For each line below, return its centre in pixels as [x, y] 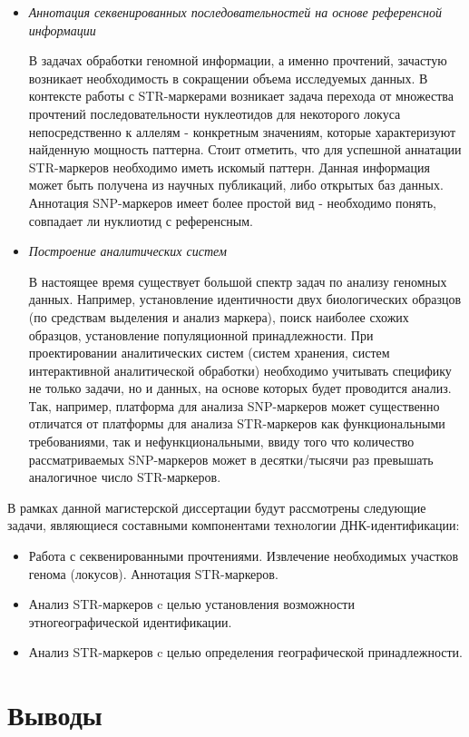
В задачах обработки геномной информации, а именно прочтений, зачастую [238, 60]
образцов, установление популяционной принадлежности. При [201, 334]
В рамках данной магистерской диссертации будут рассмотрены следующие [217, 507]
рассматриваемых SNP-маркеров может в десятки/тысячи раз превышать [231, 459]
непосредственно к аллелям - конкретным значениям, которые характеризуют [242, 131]
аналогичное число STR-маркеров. [125, 477]
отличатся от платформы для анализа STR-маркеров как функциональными [237, 423]
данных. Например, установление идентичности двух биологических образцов [245, 299]
